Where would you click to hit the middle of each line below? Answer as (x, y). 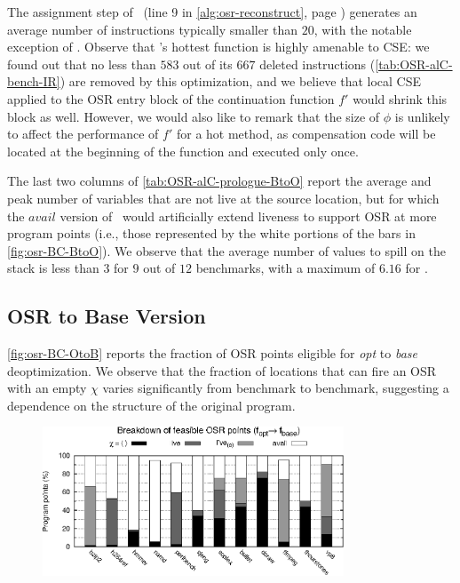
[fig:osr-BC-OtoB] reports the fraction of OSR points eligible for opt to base (212, 353)
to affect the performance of (83, 134)
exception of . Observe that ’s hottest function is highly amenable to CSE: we (218, 47)
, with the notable (363, 29)
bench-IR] (34, 81)
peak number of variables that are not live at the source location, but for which (223, 198)
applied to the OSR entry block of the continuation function (171, 98)
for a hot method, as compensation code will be (306, 134)
